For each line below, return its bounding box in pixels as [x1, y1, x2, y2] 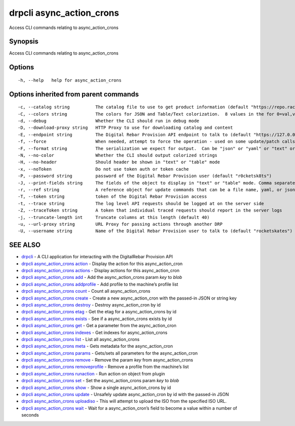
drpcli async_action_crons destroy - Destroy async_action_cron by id [21, 302, 161, 307]
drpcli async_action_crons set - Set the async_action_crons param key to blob [21, 378, 179, 384]
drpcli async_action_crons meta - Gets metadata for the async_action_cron [21, 343, 173, 349]
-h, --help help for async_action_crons [18, 77, 122, 83]
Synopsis [9, 37, 39, 46]
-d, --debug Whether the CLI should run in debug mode [18, 118, 200, 124]
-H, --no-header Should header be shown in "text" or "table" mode [18, 159, 220, 165]
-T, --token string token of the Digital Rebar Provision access [18, 194, 207, 199]
